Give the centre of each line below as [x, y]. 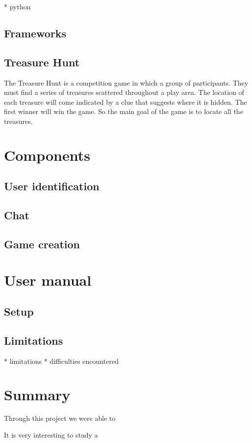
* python [17, 6]
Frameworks [35, 33]
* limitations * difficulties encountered [61, 361]
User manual [48, 280]
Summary [37, 395]
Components [47, 155]
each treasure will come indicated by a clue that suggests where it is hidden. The [126, 102]
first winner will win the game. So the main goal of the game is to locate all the [124, 111]
